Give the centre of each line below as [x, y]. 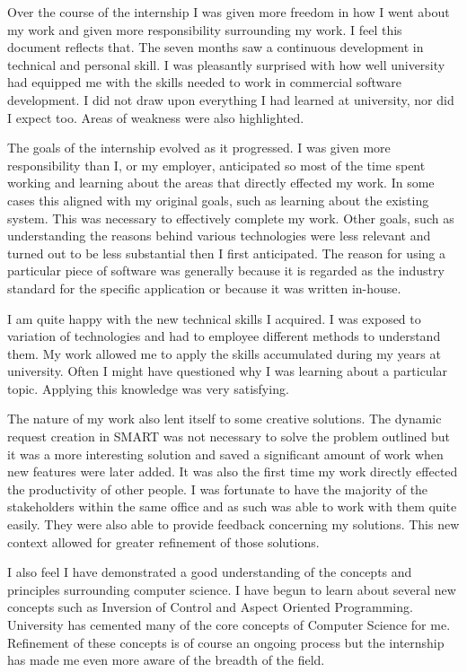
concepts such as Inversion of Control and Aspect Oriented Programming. [210, 607]
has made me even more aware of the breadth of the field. [166, 660]
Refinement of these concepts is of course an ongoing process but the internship [226, 642]
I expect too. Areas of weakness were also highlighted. [156, 117]
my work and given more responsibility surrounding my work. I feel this [205, 29]
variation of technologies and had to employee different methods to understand [224, 336]
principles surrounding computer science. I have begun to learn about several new [232, 589]
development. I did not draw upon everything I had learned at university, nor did [231, 99]
